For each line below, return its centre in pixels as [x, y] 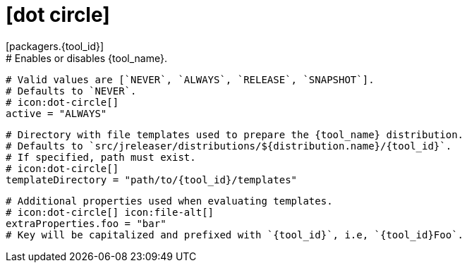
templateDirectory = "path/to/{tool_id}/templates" [152, 179]
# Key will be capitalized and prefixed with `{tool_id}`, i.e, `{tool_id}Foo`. [235, 234]
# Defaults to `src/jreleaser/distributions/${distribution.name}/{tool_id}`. [229, 146]
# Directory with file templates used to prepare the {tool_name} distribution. [235, 134]
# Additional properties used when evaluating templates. [169, 201]
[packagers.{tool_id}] [55, 46]
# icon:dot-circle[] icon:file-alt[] [110, 212]
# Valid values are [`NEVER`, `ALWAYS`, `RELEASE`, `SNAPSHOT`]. [190, 79]
